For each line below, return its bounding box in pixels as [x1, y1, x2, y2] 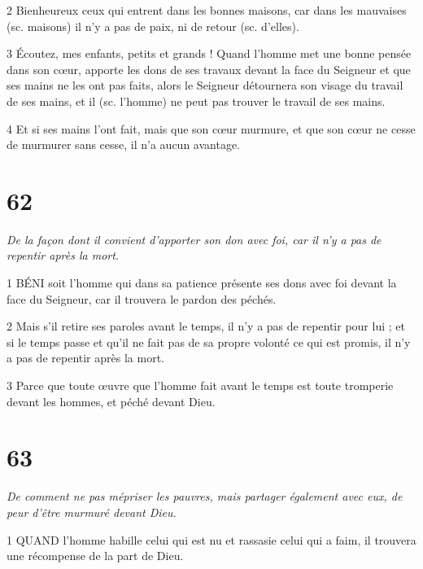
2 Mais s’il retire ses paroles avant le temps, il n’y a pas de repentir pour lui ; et [7, 317, 405, 335]
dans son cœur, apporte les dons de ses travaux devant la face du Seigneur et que [7, 60, 411, 77]
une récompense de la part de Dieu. [7, 547, 184, 564]
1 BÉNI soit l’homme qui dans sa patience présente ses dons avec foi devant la [7, 274, 397, 291]
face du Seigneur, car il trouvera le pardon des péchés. [7, 290, 277, 307]
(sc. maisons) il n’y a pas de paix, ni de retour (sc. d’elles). [7, 17, 299, 34]
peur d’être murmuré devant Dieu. [7, 503, 177, 520]
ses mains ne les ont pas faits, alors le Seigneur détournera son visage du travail [7, 77, 403, 94]
